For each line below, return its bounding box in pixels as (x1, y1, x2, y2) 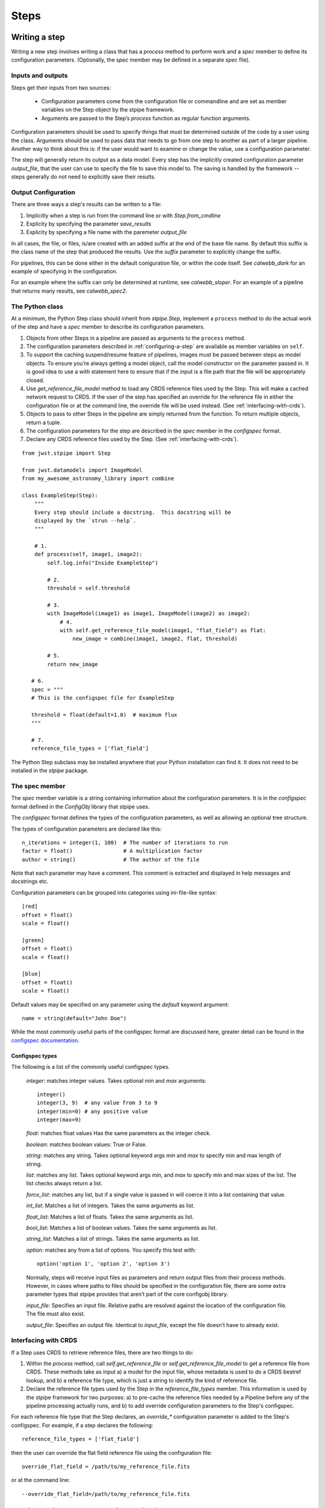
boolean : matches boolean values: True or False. (26, 1141, 147, 1148)
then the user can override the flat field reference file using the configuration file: (11, 1449, 212, 1456)
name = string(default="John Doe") (22, 1015, 127, 1022)
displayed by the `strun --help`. (34, 517, 137, 524)
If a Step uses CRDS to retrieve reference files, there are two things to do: (11, 1349, 194, 1356)
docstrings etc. (11, 878, 49, 885)
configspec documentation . (11, 1036, 80, 1044)
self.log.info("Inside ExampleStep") (47, 559, 159, 566)
